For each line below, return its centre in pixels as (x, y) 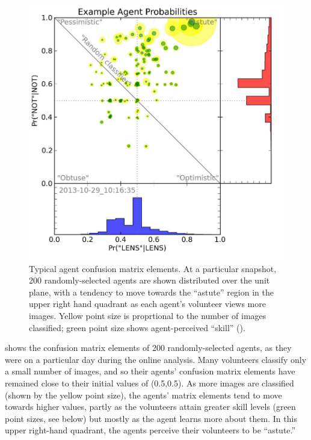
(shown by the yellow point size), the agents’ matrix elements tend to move (143, 395)
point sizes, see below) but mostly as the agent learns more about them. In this (151, 418)
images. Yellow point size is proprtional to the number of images (148, 315)
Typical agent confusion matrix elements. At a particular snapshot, (153, 268)
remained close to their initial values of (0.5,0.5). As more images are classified (149, 383)
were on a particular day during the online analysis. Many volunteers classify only (156, 359)
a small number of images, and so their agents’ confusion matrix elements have (150, 371)
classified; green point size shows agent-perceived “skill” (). (137, 327)
